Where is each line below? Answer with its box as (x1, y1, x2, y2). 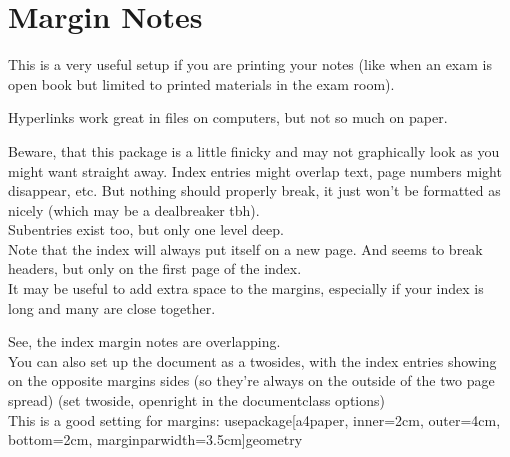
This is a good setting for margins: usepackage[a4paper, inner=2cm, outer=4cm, (8, 409, 501, 430)
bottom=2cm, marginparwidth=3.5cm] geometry (8, 429, 303, 450)
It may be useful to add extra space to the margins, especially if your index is (8, 278, 484, 299)
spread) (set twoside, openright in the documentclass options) (8, 390, 385, 411)
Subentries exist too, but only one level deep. (8, 219, 284, 240)
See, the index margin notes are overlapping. (8, 331, 281, 352)
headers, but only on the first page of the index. (8, 258, 302, 279)
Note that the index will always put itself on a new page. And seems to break (8, 238, 483, 259)
